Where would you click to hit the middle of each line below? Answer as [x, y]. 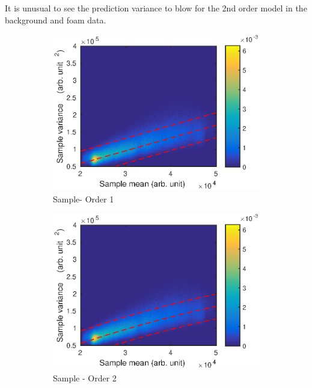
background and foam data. [56, 20]
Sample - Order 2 [85, 377]
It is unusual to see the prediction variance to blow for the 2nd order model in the [156, 8]
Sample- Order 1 [84, 199]
